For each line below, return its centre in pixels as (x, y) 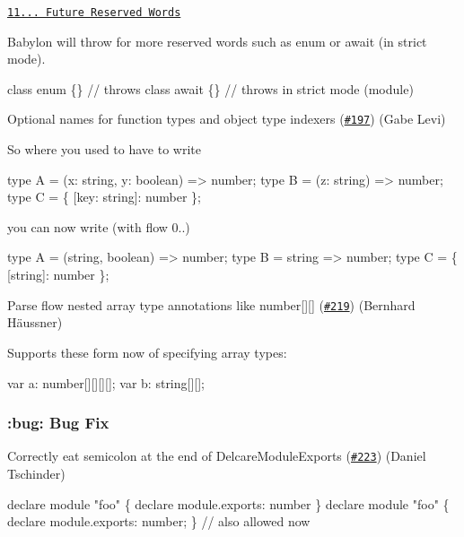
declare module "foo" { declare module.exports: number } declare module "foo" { (228, 503)
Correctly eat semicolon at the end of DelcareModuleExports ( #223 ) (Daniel (217, 456)
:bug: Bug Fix (58, 423)
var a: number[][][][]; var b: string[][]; (106, 382)
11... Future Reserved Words (94, 13)
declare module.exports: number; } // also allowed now (159, 521)
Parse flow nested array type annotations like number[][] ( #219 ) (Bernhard (211, 304)
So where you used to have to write (104, 149)
